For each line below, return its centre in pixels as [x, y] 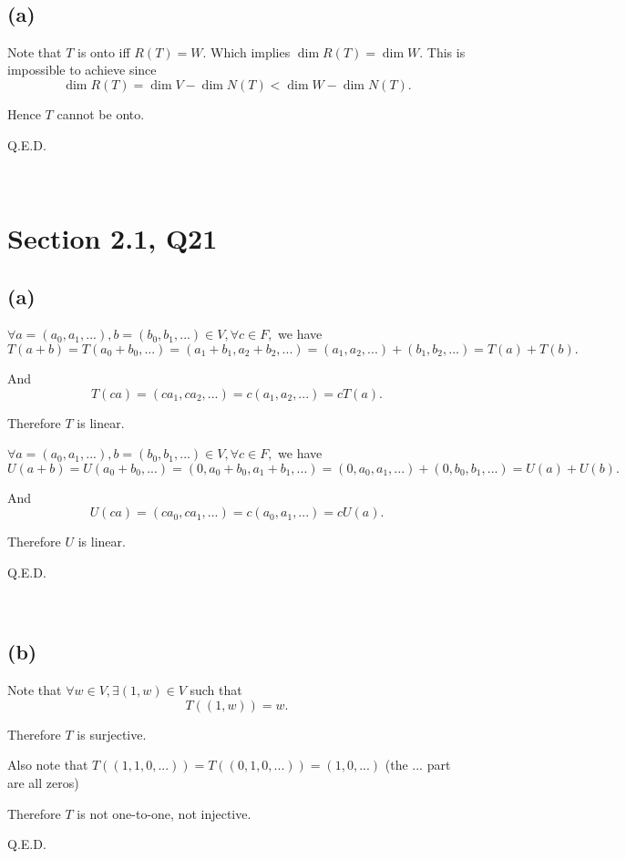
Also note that [48, 765]
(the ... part [418, 765]
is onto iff [104, 51]
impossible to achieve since [82, 70]
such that [216, 690]
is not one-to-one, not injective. [164, 813]
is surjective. [112, 734]
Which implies [251, 51]
